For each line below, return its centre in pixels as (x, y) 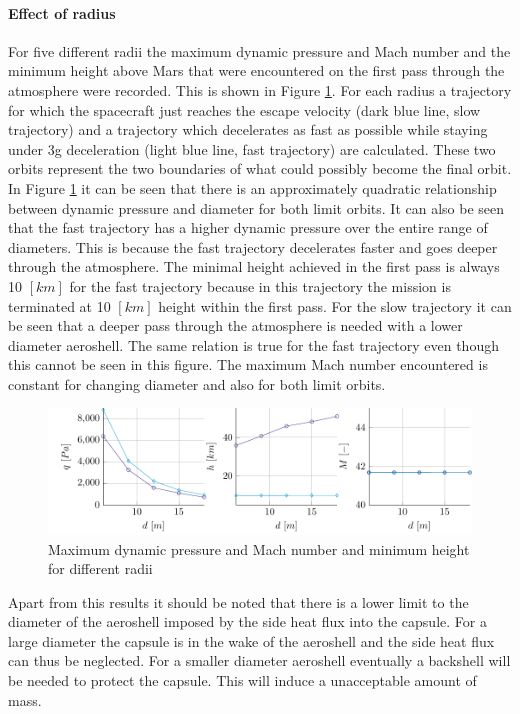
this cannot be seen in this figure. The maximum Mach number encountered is (248, 364)
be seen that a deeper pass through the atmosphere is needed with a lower (235, 325)
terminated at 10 (59, 305)
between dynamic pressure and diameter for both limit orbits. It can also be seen (256, 207)
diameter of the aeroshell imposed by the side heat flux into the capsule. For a (247, 621)
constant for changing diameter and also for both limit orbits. (197, 383)
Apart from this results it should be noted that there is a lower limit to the (238, 601)
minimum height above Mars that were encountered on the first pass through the (256, 70)
